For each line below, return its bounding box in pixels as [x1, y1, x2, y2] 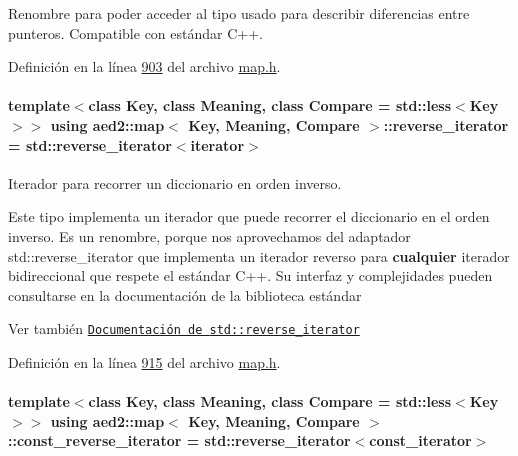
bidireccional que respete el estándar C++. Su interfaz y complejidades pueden [8, 265, 493, 286]
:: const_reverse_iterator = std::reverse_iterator [8, 430, 351, 451]
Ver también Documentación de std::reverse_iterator [8, 318, 360, 339]
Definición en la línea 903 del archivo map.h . [8, 56, 281, 77]
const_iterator [369, 430, 472, 451]
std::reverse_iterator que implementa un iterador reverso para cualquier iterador [8, 245, 510, 266]
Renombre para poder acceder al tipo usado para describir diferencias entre [8, 3, 470, 23]
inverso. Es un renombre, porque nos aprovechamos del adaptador [8, 225, 411, 246]
